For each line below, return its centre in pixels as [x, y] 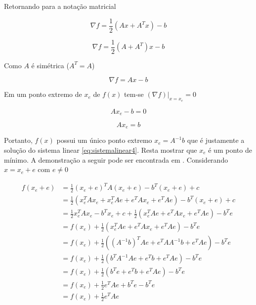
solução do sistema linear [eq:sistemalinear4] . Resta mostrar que [101, 150]
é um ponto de [230, 150]
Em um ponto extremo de [43, 94]
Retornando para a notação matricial [60, 6]
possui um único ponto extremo [104, 140]
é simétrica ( [50, 65]
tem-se [134, 94]
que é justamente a [216, 140]
